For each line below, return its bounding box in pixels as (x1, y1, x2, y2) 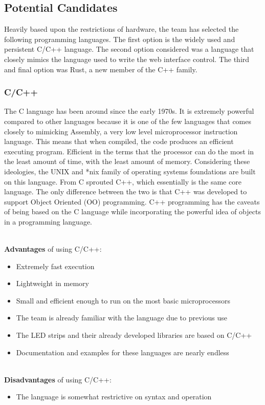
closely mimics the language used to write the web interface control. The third (4, 53, 250, 64)
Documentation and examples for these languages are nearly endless (16, 347, 229, 357)
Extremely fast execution (16, 260, 95, 271)
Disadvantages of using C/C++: (4, 374, 112, 384)
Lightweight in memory (16, 278, 89, 289)
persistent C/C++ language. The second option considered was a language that (4, 44, 254, 54)
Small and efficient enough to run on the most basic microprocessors (16, 295, 230, 306)
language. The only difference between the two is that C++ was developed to (4, 186, 247, 197)
